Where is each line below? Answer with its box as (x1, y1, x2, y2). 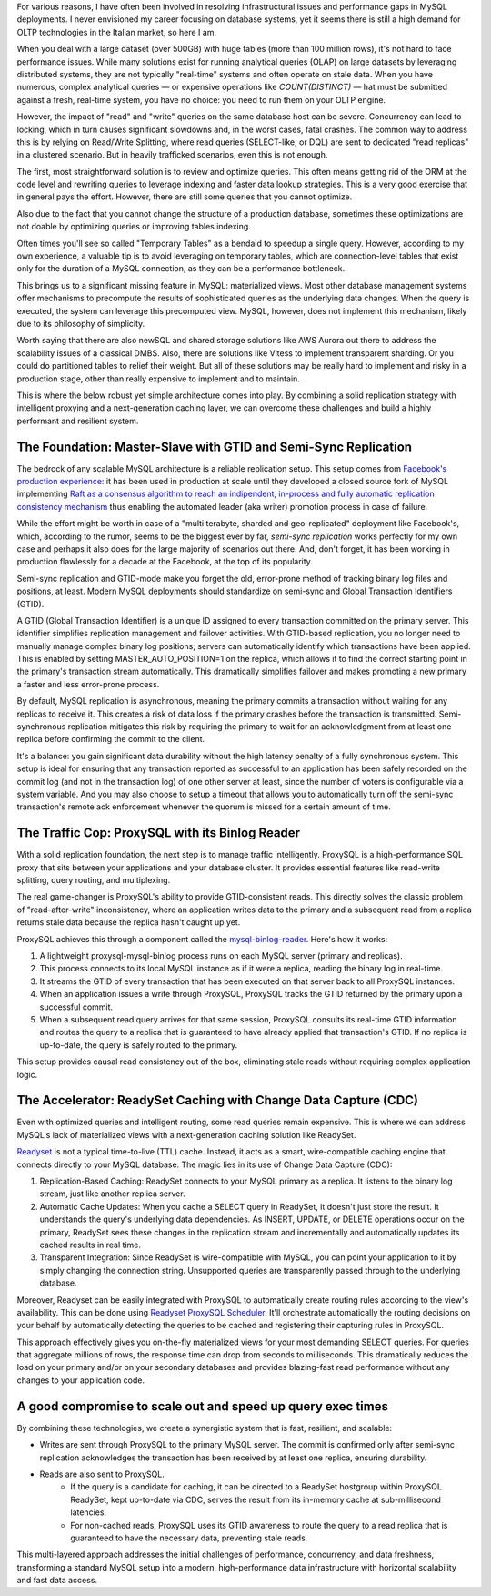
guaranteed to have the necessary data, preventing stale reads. (70, 1532, 308, 1543)
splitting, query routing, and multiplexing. (16, 875, 171, 886)
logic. (16, 1069, 38, 1080)
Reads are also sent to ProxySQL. (39, 1469, 165, 1479)
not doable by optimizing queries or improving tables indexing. (16, 221, 252, 232)
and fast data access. (16, 1575, 98, 1586)
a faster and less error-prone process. (16, 678, 160, 689)
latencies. (70, 1507, 107, 1518)
